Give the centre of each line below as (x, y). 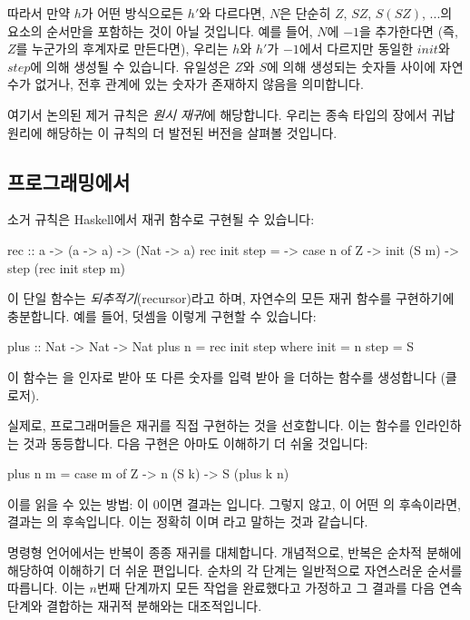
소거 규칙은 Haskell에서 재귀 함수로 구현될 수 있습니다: (161, 219)
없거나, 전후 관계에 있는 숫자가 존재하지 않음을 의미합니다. (199, 84)
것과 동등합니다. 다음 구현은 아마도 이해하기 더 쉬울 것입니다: (196, 443)
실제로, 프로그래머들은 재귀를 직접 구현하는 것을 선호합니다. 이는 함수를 (209, 425)
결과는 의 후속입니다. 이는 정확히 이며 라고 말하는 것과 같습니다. (188, 522)
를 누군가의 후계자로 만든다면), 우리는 (122, 49)
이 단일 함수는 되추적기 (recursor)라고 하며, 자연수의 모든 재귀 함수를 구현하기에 (231, 298)
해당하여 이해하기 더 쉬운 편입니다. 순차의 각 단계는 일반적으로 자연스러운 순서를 (235, 570)
